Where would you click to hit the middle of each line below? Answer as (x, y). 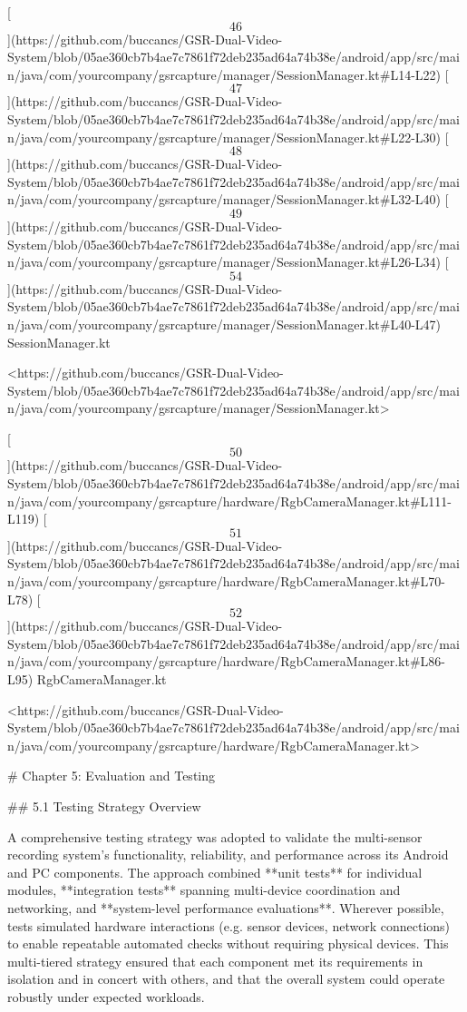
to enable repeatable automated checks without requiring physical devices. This (228, 943)
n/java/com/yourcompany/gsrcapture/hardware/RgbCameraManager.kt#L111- (229, 501)
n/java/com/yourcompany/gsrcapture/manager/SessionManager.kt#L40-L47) (224, 324)
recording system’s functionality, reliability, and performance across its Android (228, 855)
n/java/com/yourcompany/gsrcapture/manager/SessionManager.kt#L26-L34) (224, 262)
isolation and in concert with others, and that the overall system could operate (226, 979)
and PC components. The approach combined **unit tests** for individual (215, 872)
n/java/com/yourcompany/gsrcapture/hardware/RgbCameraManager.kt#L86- (226, 661)
